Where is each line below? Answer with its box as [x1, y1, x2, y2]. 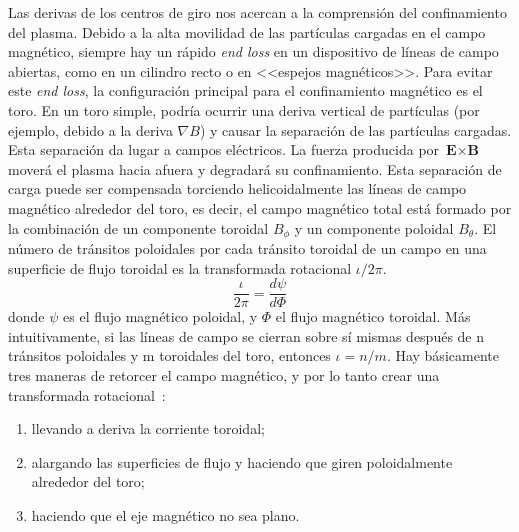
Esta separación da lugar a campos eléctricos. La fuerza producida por [8, 139, 440, 160]
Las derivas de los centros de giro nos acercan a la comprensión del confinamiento [8, 2, 507, 22]
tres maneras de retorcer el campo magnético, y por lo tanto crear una [8, 365, 440, 386]
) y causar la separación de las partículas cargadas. [199, 119, 512, 140]
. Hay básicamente [386, 345, 499, 366]
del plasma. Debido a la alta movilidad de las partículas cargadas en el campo [8, 21, 486, 42]
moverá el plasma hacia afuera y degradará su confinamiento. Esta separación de [8, 158, 502, 179]
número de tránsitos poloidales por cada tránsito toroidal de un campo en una [8, 237, 487, 258]
